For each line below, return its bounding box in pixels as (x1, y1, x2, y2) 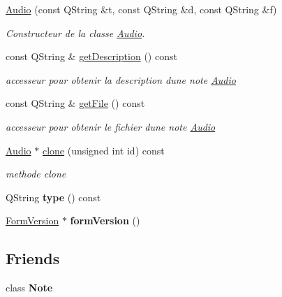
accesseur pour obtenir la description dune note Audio (6, 72, 236, 87)
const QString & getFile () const (6, 96, 145, 110)
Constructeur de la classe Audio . (6, 25, 145, 40)
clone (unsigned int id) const (42, 143, 165, 157)
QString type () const (6, 189, 101, 204)
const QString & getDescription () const (6, 49, 177, 64)
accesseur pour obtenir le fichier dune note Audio (6, 119, 216, 133)
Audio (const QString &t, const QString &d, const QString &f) (6, 2, 277, 16)
